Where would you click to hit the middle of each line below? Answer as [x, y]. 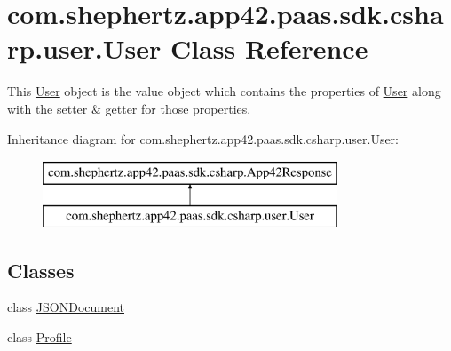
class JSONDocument [66, 307]
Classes [41, 270]
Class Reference [269, 48]
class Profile [40, 337]
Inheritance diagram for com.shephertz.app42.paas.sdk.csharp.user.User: [203, 138]
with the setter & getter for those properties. [129, 108]
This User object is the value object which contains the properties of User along [224, 91]
